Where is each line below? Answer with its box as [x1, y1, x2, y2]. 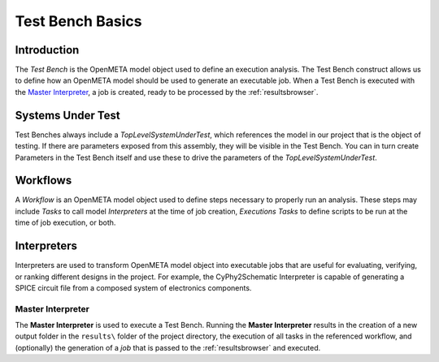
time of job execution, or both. [15, 218, 116, 227]
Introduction [15, 43, 80, 57]
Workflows [15, 174, 72, 187]
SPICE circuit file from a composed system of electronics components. [15, 282, 252, 292]
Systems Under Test [15, 108, 121, 122]
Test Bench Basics [15, 12, 142, 30]
